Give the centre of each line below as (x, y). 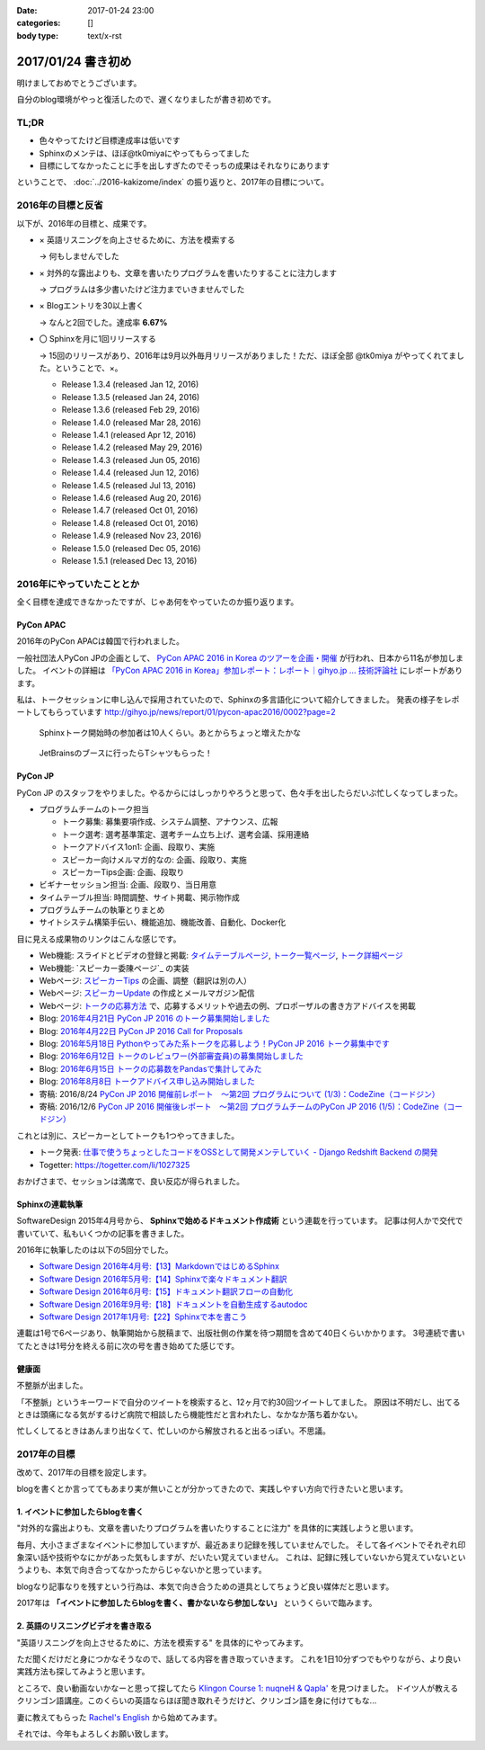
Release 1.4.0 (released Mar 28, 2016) (132, 422)
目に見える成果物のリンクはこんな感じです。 (99, 939)
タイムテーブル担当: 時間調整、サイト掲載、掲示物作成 (139, 897)
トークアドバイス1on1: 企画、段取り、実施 (138, 847)
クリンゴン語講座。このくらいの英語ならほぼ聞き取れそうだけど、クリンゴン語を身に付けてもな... (197, 1701)
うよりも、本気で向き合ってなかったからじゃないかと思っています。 (141, 1570)
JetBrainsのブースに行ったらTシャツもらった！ (126, 753)
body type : (37, 35)
